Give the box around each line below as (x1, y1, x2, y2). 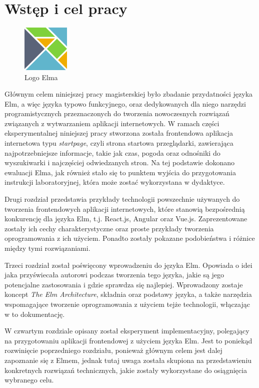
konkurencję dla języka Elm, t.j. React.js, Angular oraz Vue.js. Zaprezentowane (4, 213, 247, 224)
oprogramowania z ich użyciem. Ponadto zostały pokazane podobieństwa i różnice (4, 233, 255, 243)
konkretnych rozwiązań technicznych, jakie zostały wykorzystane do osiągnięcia (4, 364, 247, 375)
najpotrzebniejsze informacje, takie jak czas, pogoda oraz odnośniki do (4, 147, 220, 158)
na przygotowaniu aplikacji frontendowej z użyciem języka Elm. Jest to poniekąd (4, 335, 252, 345)
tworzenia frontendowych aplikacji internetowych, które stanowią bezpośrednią (4, 203, 245, 214)
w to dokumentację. (4, 308, 65, 319)
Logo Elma (24, 72, 58, 82)
